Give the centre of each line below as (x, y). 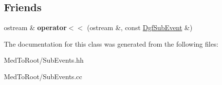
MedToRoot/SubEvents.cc (43, 76)
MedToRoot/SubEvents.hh (44, 60)
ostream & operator (35, 27)
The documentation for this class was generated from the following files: (111, 43)
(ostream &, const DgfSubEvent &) (140, 27)
